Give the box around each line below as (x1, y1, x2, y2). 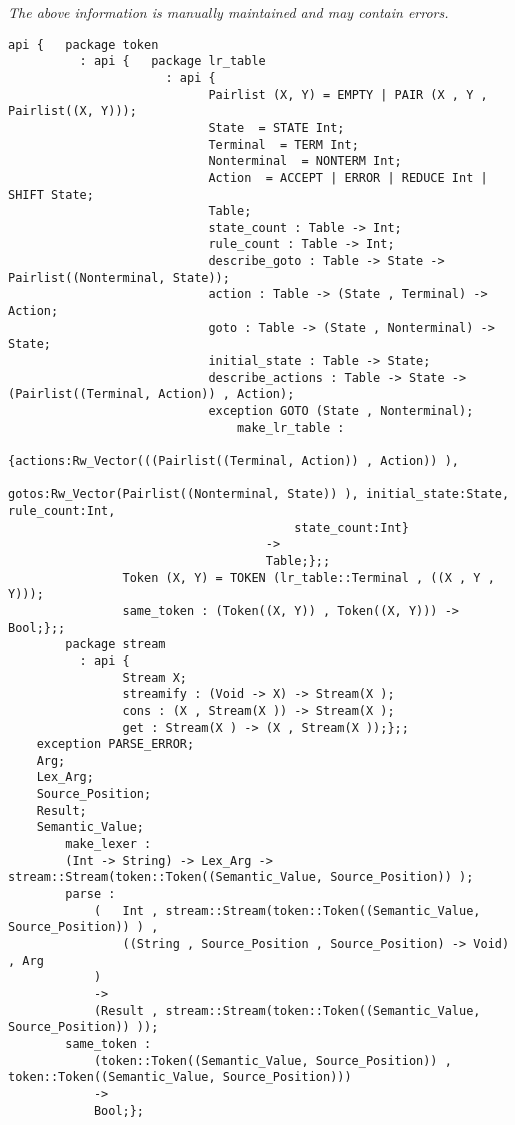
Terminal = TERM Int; (208, 137, 359, 152)
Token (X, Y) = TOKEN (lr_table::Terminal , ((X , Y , (122, 570, 495, 585)
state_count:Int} (294, 520, 409, 535)
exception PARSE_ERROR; (36, 737, 195, 752)
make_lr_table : (237, 420, 345, 435)
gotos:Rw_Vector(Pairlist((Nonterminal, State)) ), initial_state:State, (8, 487, 510, 502)
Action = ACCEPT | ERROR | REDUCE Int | (208, 170, 488, 185)
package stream (65, 637, 166, 652)
